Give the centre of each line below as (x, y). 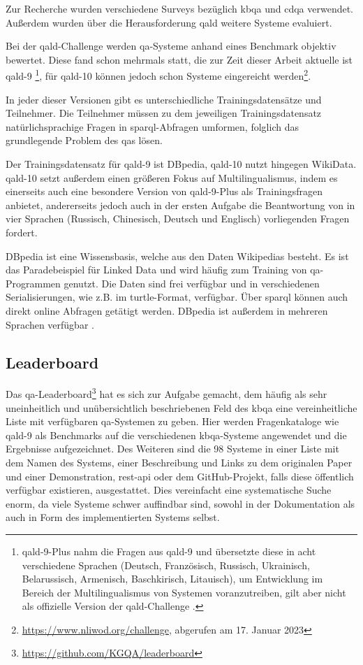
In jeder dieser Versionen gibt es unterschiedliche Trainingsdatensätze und (164, 99)
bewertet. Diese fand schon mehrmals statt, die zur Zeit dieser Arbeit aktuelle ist (179, 59)
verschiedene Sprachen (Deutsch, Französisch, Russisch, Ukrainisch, (166, 565)
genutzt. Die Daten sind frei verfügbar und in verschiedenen (192, 283)
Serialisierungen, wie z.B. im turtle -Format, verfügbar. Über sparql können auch (177, 297)
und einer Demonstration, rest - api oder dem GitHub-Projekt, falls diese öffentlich (180, 476)
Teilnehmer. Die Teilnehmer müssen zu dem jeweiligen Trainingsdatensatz (164, 113)
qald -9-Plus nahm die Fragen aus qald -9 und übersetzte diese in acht (169, 551)
